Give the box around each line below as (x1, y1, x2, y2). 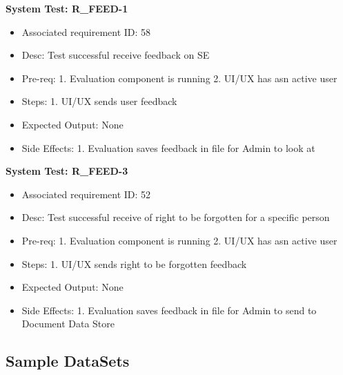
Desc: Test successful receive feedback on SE (21, 48, 210, 62)
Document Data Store (21, 316, 115, 331)
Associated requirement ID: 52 (21, 186, 151, 201)
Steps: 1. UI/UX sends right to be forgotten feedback (21, 256, 247, 271)
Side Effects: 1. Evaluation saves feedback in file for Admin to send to (21, 302, 317, 317)
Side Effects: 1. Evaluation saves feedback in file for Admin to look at (21, 140, 315, 155)
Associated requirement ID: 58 (21, 24, 151, 39)
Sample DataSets (6, 350, 130, 372)
